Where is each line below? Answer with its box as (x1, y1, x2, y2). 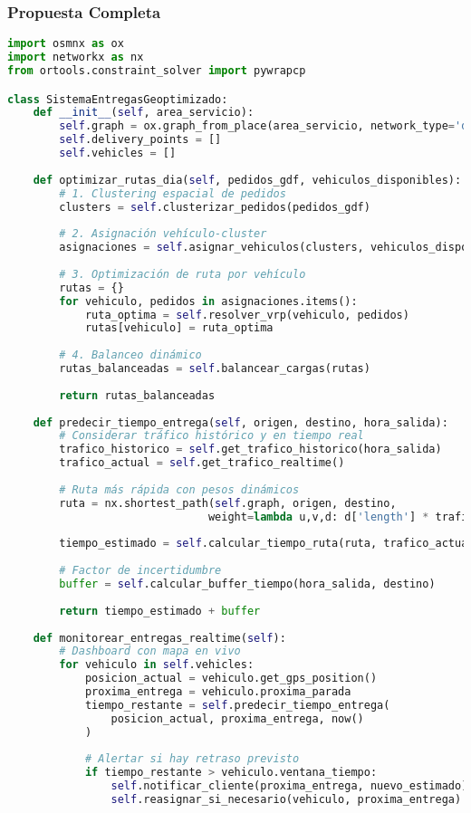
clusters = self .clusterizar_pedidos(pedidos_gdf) (59, 200, 370, 214)
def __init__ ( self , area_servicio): (33, 106, 255, 120)
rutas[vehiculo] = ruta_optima (84, 321, 274, 335)
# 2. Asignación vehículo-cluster (59, 227, 267, 241)
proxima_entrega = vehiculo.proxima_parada (84, 685, 351, 698)
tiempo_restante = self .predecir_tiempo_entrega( (84, 698, 390, 712)
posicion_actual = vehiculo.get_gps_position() (84, 672, 378, 685)
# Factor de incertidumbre (59, 564, 222, 578)
